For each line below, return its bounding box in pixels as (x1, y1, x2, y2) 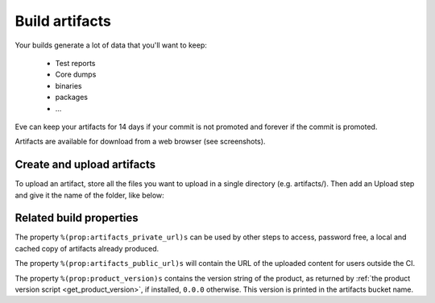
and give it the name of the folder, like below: (14, 190, 164, 200)
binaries (55, 81, 82, 90)
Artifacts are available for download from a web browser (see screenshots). (14, 137, 266, 147)
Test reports (55, 58, 96, 68)
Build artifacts (14, 12, 112, 30)
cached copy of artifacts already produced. (14, 243, 159, 253)
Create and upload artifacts (14, 158, 156, 172)
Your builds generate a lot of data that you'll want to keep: (14, 40, 207, 50)
